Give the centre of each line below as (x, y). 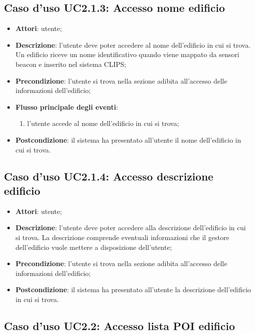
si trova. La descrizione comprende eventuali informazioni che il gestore (122, 237)
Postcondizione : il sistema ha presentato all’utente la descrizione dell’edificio (133, 289)
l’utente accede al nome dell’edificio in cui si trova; (103, 123)
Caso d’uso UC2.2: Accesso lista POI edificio (120, 325)
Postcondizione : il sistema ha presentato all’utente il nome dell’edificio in (128, 139)
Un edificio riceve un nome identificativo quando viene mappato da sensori (127, 54)
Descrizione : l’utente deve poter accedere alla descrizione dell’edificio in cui (131, 228)
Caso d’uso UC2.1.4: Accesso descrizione (109, 176)
